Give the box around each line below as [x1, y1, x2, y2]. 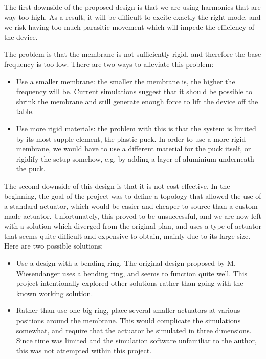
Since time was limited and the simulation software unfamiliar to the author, [16, 335, 257, 346]
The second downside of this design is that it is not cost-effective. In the [4, 180, 230, 191]
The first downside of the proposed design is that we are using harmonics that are [4, 2, 261, 12]
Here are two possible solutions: [4, 240, 103, 251]
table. [16, 106, 34, 117]
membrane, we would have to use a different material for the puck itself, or [16, 143, 251, 154]
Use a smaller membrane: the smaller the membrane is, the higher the [16, 76, 235, 86]
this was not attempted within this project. [16, 345, 152, 355]
